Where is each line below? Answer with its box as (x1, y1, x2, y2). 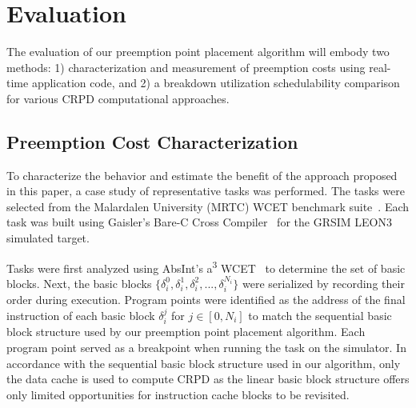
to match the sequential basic (248, 306, 392, 323)
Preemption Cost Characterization (6, 129, 298, 154)
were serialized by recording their (242, 274, 405, 291)
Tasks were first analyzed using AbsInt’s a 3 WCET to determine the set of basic (6, 257, 406, 276)
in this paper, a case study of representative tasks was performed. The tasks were (6, 182, 405, 199)
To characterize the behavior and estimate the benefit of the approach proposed (6, 166, 398, 183)
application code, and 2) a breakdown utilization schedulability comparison (31, 74, 400, 91)
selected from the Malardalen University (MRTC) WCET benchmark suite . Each (6, 198, 410, 214)
